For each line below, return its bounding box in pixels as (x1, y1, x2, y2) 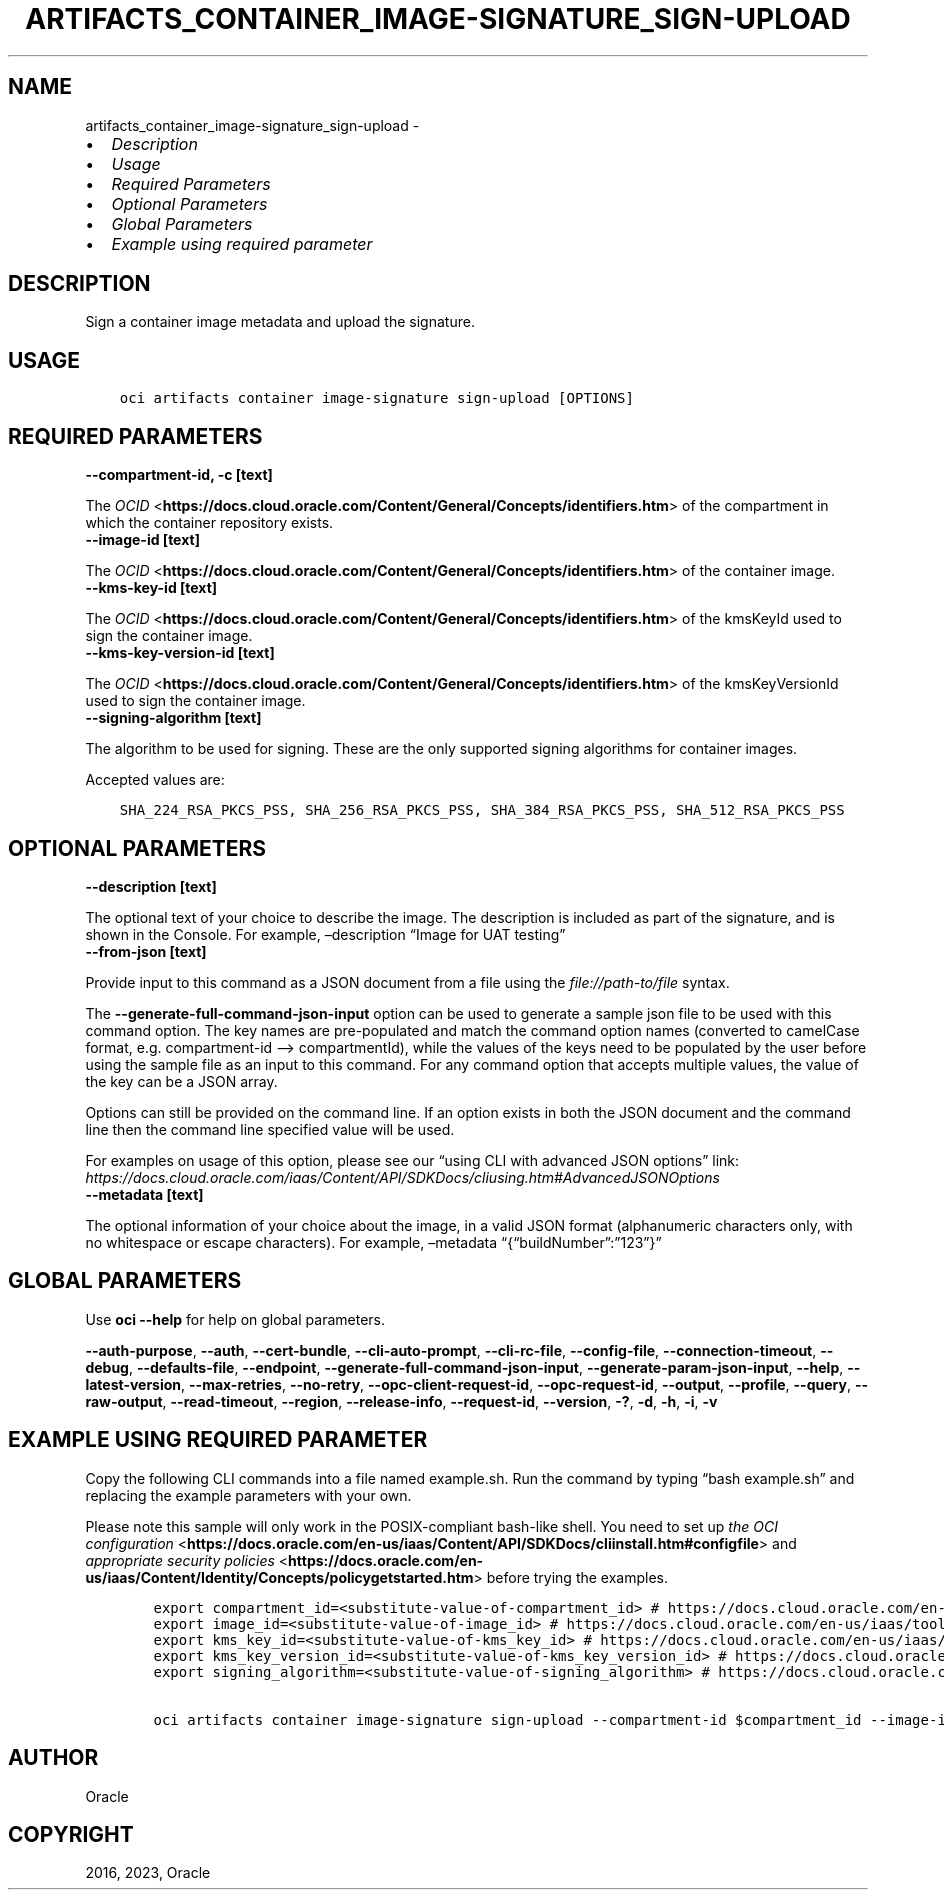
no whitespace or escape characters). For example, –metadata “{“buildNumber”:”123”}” (85, 1233, 662, 1251)
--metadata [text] (85, 1185, 204, 1203)
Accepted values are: (85, 771, 225, 789)
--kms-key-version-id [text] (85, 644, 275, 662)
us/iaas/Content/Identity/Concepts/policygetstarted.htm (85, 1568, 474, 1586)
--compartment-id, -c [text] (85, 466, 273, 484)
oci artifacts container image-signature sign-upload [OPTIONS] (119, 390, 634, 407)
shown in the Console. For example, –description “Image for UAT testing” (85, 925, 566, 943)
